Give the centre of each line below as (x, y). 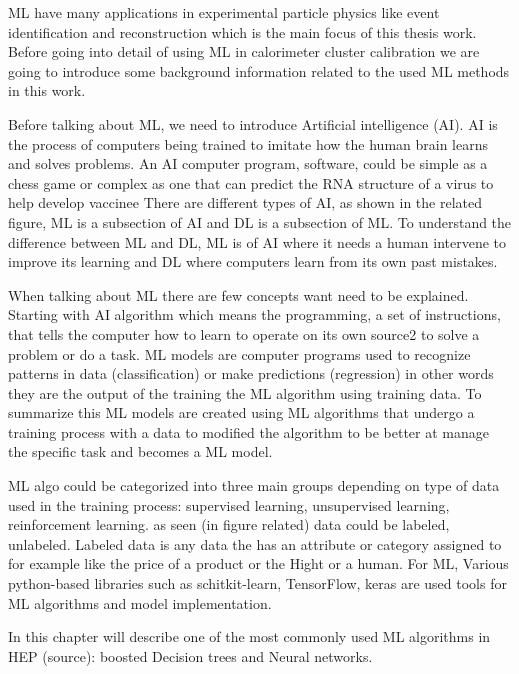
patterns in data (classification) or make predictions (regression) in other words (251, 373)
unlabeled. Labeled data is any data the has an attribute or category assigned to (255, 543)
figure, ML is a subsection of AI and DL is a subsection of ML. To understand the (260, 221)
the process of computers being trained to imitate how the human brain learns (248, 143)
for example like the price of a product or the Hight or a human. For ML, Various (258, 563)
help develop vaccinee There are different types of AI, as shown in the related (245, 202)
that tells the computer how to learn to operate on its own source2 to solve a (244, 333)
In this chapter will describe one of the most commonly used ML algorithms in (249, 636)
